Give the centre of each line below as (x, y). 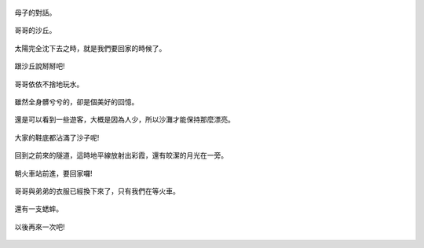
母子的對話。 (35, 13)
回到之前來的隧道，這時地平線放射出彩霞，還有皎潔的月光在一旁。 (121, 155)
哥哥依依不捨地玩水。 (49, 84)
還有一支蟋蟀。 (38, 209)
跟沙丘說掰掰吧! (40, 66)
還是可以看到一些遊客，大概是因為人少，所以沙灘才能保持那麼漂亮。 (124, 120)
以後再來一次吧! (40, 227)
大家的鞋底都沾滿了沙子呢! (57, 137)
